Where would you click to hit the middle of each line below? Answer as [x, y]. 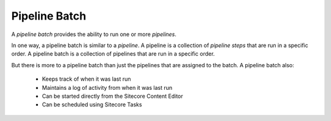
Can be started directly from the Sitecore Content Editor [112, 96]
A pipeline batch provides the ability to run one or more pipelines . [94, 34]
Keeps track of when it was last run [86, 79]
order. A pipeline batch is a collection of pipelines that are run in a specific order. [113, 54]
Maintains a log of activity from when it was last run [107, 87]
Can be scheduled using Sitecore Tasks [92, 105]
